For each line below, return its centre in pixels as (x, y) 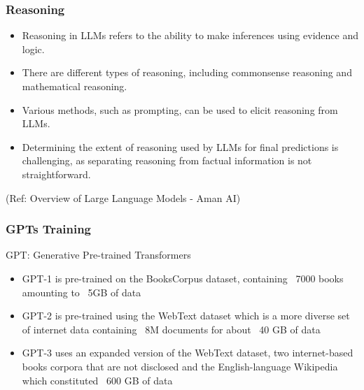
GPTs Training (49, 229)
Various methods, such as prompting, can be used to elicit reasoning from (180, 109)
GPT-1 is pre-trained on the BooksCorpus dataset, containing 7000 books (183, 278)
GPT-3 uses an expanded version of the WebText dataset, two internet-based (188, 353)
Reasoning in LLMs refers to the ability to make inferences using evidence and (190, 35)
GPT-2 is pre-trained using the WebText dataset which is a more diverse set (186, 316)
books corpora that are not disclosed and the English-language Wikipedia (180, 366)
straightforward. (56, 174)
